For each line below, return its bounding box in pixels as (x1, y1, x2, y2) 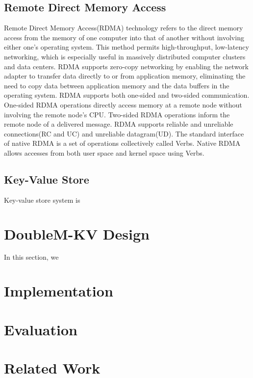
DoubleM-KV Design (4, 223, 150, 243)
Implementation (4, 281, 113, 301)
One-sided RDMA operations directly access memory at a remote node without (4, 99, 242, 109)
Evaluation (4, 319, 77, 339)
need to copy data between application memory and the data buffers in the (4, 80, 229, 90)
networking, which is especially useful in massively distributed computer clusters (4, 51, 246, 61)
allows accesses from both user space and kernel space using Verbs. (4, 147, 204, 158)
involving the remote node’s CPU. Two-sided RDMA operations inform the (4, 109, 230, 119)
